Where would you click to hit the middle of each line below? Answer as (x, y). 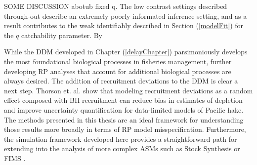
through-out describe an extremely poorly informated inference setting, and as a (126, 16)
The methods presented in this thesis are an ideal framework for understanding (124, 119)
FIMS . (15, 158)
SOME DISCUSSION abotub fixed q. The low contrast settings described (116, 6)
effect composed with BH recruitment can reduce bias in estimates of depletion (123, 100)
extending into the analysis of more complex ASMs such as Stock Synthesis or (122, 148)
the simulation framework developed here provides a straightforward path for (121, 139)
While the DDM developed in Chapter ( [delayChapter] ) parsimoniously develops (126, 52)
